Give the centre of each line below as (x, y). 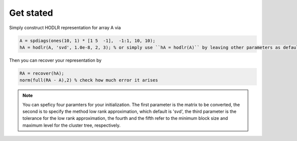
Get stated (31, 13)
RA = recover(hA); (42, 73)
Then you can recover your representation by (55, 60)
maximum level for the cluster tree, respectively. (72, 125)
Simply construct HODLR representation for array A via (65, 28)
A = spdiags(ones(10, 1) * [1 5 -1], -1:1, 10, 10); (87, 40)
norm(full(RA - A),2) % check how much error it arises (89, 80)
